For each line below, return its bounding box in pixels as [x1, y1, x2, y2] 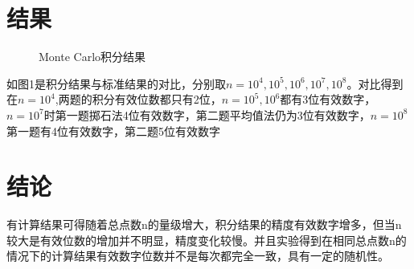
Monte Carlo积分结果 [39, 48, 146, 65]
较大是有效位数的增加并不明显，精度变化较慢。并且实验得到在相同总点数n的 [6, 231, 407, 248]
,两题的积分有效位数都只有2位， [55, 91, 222, 108]
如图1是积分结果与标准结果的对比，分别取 [6, 75, 226, 92]
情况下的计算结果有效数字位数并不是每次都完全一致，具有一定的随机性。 [6, 247, 389, 264]
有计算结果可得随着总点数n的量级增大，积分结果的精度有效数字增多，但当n [6, 216, 402, 233]
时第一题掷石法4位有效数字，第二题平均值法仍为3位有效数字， [43, 106, 371, 123]
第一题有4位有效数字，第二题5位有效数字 [6, 122, 220, 139]
